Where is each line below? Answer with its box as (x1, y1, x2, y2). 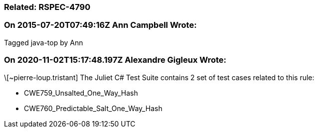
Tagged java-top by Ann (4, 38, 83, 47)
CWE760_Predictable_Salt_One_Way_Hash (24, 104, 162, 113)
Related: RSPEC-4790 (4, 2, 91, 12)
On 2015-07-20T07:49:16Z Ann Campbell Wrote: (4, 20, 197, 30)
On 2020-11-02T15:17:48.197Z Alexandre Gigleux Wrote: (4, 55, 227, 65)
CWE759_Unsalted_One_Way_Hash (24, 88, 138, 97)
